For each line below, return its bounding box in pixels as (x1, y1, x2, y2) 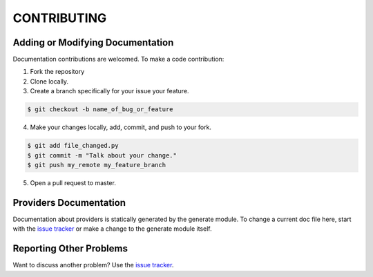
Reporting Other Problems (12, 242, 128, 255)
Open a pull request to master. (30, 178, 117, 187)
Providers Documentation (12, 197, 126, 209)
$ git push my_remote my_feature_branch (27, 161, 166, 169)
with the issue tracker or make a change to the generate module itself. (12, 225, 212, 233)
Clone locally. (30, 77, 69, 86)
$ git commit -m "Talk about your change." (27, 151, 178, 159)
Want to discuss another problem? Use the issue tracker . (12, 261, 174, 269)
